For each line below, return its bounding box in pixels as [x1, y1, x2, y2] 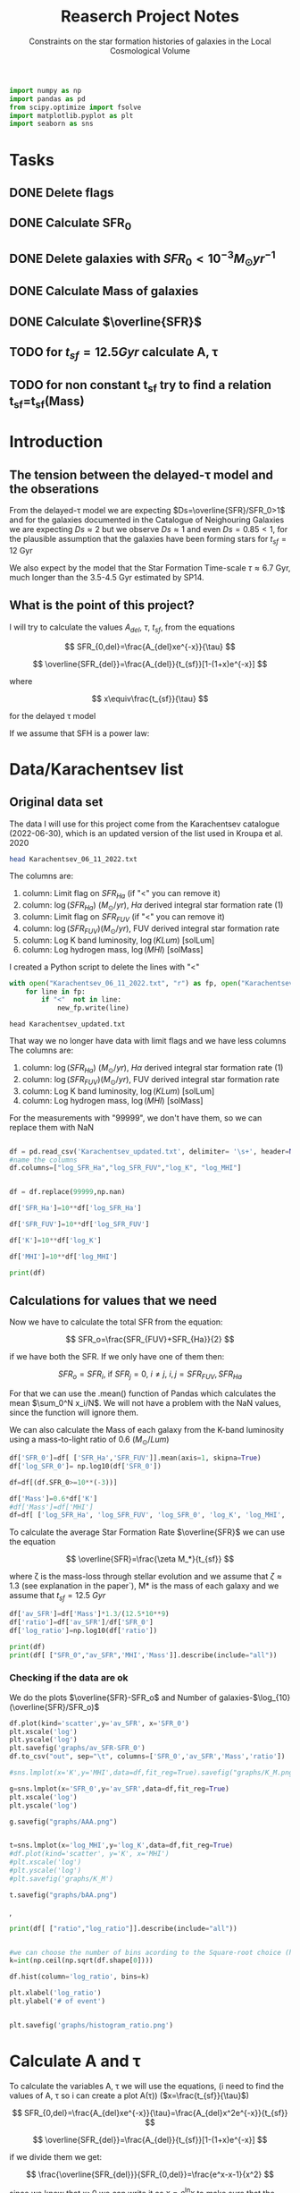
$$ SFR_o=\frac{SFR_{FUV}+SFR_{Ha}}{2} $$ [65, 1334, 235, 1345]
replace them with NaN [9, 1122, 94, 1132]
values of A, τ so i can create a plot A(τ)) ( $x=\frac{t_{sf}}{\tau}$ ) [9, 2090, 250, 2101]
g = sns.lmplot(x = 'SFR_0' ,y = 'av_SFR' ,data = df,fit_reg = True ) [9, 1784, 229, 1793]
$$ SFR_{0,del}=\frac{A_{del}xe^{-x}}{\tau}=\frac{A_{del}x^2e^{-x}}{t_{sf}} [12, 2107, 288, 2118]
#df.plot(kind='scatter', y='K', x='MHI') [9, 1850, 170, 1859]
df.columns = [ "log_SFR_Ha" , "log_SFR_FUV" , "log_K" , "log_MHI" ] [9, 1164, 242, 1173]
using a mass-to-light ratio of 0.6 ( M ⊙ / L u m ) [9, 1434, 170, 1447]
